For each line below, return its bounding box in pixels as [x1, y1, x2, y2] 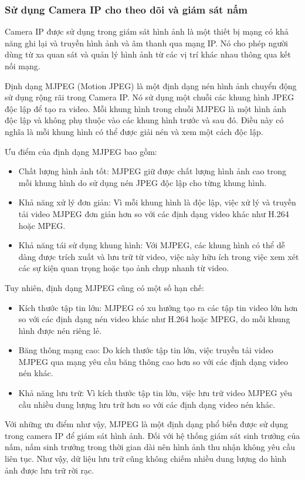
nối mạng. [5, 60, 40, 72]
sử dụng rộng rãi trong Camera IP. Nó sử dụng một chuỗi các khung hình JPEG [5, 91, 294, 103]
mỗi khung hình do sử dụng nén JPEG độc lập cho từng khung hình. [18, 176, 267, 188]
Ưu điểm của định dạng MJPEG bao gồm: [5, 145, 157, 157]
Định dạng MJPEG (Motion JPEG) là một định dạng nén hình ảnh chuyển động [5, 79, 297, 92]
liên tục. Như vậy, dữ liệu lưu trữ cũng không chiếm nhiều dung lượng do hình [5, 452, 287, 465]
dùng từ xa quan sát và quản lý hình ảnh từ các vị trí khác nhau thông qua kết [5, 48, 291, 60]
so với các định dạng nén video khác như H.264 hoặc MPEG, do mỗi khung [18, 313, 290, 325]
